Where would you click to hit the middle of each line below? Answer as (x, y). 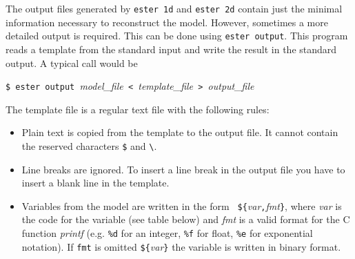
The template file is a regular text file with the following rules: (138, 109)
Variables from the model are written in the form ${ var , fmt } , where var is (182, 205)
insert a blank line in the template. (95, 183)
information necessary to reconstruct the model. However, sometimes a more (167, 22)
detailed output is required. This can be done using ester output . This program (177, 36)
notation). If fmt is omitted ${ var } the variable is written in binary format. (181, 246)
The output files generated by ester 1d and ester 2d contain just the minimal (174, 8)
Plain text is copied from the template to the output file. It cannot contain (180, 132)
